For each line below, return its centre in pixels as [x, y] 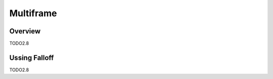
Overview [25, 31]
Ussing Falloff [32, 57]
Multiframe [33, 13]
